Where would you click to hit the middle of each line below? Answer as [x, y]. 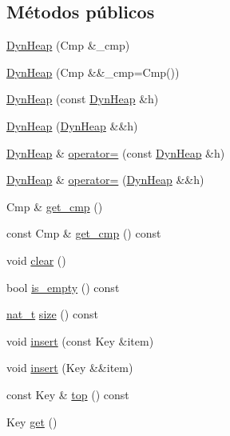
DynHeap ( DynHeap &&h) [72, 125]
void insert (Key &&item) [70, 368]
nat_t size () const [52, 314]
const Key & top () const [68, 394]
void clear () [36, 260]
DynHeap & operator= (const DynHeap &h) [116, 152]
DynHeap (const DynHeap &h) [83, 99]
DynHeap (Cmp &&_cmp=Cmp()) [93, 72]
